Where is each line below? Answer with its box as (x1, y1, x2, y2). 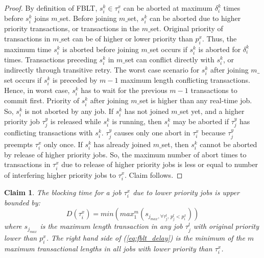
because (201, 127, 226, 138)
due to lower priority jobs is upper (133, 186, 239, 197)
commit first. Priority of (4, 95, 80, 106)
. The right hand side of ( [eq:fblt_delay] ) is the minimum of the (46, 232, 245, 243)
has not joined (124, 105, 169, 116)
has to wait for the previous (81, 85, 167, 96)
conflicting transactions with (4, 127, 93, 138)
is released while (50, 115, 101, 126)
